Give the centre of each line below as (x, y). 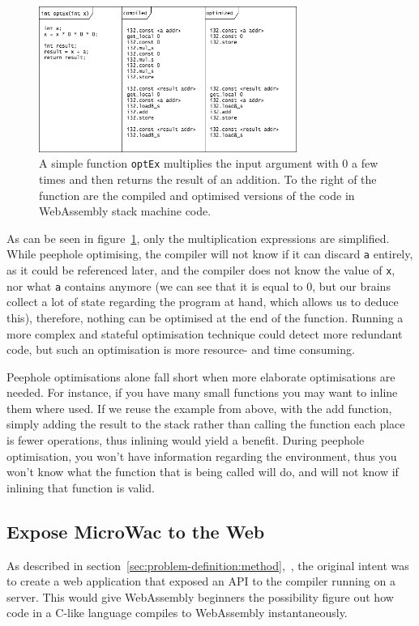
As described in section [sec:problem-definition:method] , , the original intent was (208, 565)
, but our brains (351, 285)
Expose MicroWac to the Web (136, 531)
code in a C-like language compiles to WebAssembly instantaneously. (177, 613)
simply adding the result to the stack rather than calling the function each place (206, 424)
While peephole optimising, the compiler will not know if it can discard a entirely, (210, 254)
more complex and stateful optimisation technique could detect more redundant (205, 333)
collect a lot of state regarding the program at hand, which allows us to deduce (203, 302)
